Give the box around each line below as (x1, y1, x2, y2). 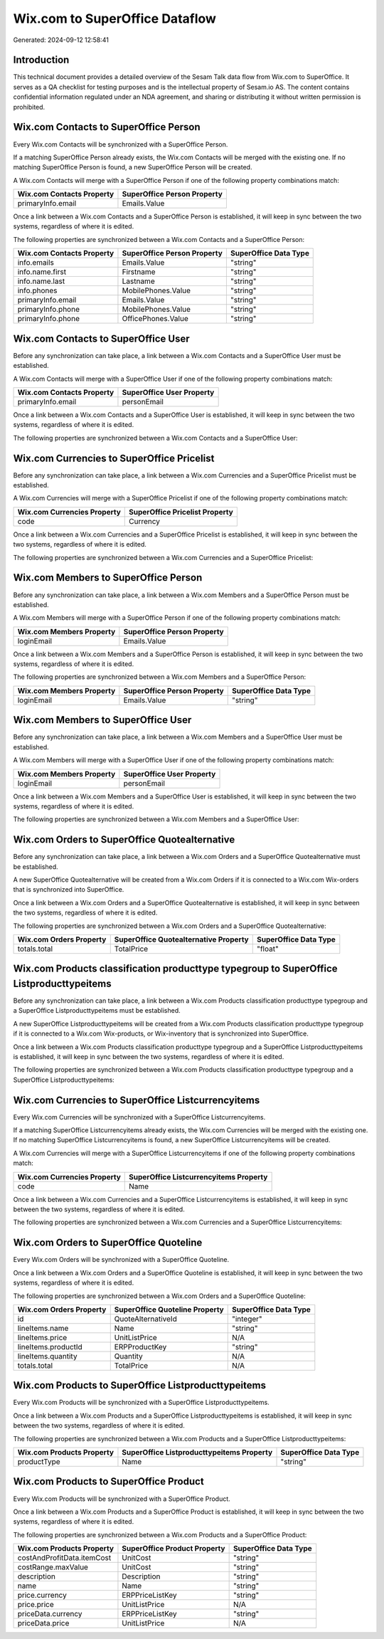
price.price (17, 1600, 54, 1610)
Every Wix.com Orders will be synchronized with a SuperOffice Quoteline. (13, 1255, 230, 1264)
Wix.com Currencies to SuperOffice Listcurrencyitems (13, 1094, 260, 1106)
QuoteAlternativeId (114, 1314, 177, 1324)
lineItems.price (17, 1332, 68, 1342)
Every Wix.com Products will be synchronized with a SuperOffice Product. (13, 1495, 230, 1503)
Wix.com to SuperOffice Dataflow (13, 11, 217, 26)
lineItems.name (17, 1323, 69, 1333)
